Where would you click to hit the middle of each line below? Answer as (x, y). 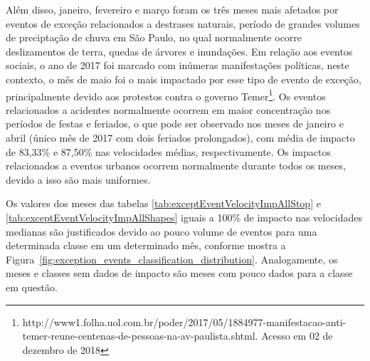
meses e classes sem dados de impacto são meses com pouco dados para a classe (179, 273)
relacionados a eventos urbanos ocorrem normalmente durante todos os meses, (176, 166)
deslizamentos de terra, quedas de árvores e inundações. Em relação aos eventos (179, 51)
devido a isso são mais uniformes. (78, 179)
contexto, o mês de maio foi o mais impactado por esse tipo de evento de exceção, (184, 79)
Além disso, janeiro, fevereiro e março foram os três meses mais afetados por (172, 9)
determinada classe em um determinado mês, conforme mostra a (146, 245)
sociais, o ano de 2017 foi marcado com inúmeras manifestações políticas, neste (178, 65)
